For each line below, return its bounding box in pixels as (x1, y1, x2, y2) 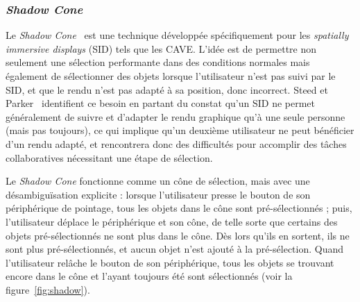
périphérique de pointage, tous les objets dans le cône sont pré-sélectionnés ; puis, (6, 201, 352, 215)
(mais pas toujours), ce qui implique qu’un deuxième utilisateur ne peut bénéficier (6, 123, 354, 137)
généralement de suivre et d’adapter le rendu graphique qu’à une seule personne (6, 109, 345, 124)
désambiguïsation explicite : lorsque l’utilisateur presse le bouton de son (6, 187, 311, 201)
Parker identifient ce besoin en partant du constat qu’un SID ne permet (6, 96, 316, 110)
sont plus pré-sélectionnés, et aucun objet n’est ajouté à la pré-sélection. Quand (6, 242, 344, 256)
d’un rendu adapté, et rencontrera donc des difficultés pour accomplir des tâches (6, 136, 347, 151)
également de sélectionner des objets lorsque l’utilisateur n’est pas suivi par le (6, 69, 336, 83)
